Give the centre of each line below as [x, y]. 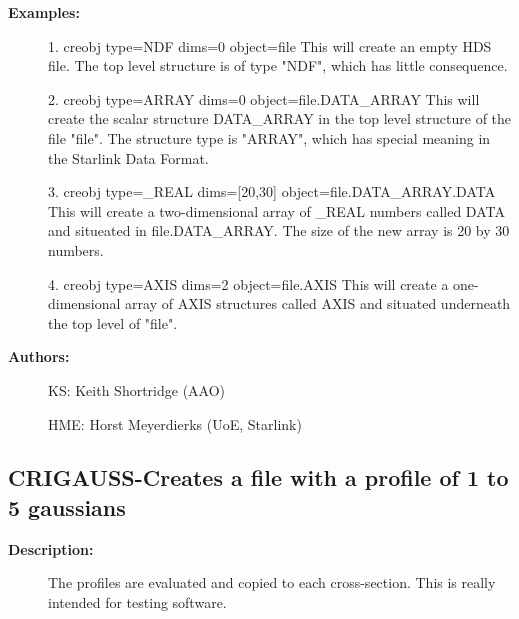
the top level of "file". [113, 322]
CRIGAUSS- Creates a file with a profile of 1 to [258, 477]
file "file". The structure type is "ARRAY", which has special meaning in [269, 137]
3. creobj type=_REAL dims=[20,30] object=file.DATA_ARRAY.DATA [272, 191]
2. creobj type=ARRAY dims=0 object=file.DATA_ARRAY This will [264, 98]
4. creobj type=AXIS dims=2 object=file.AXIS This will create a [248, 283]
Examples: [44, 12]
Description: [51, 548]
